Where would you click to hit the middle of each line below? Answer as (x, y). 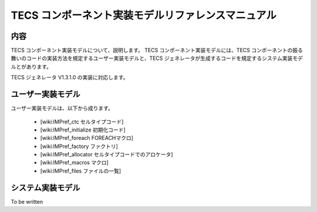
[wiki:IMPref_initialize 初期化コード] (83, 130)
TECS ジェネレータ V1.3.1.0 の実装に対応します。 (70, 78)
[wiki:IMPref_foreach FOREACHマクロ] (87, 138)
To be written (27, 201)
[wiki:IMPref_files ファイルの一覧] (81, 171)
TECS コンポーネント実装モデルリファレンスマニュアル (144, 15)
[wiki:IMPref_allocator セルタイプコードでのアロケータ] (107, 154)
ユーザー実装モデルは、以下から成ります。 (62, 108)
